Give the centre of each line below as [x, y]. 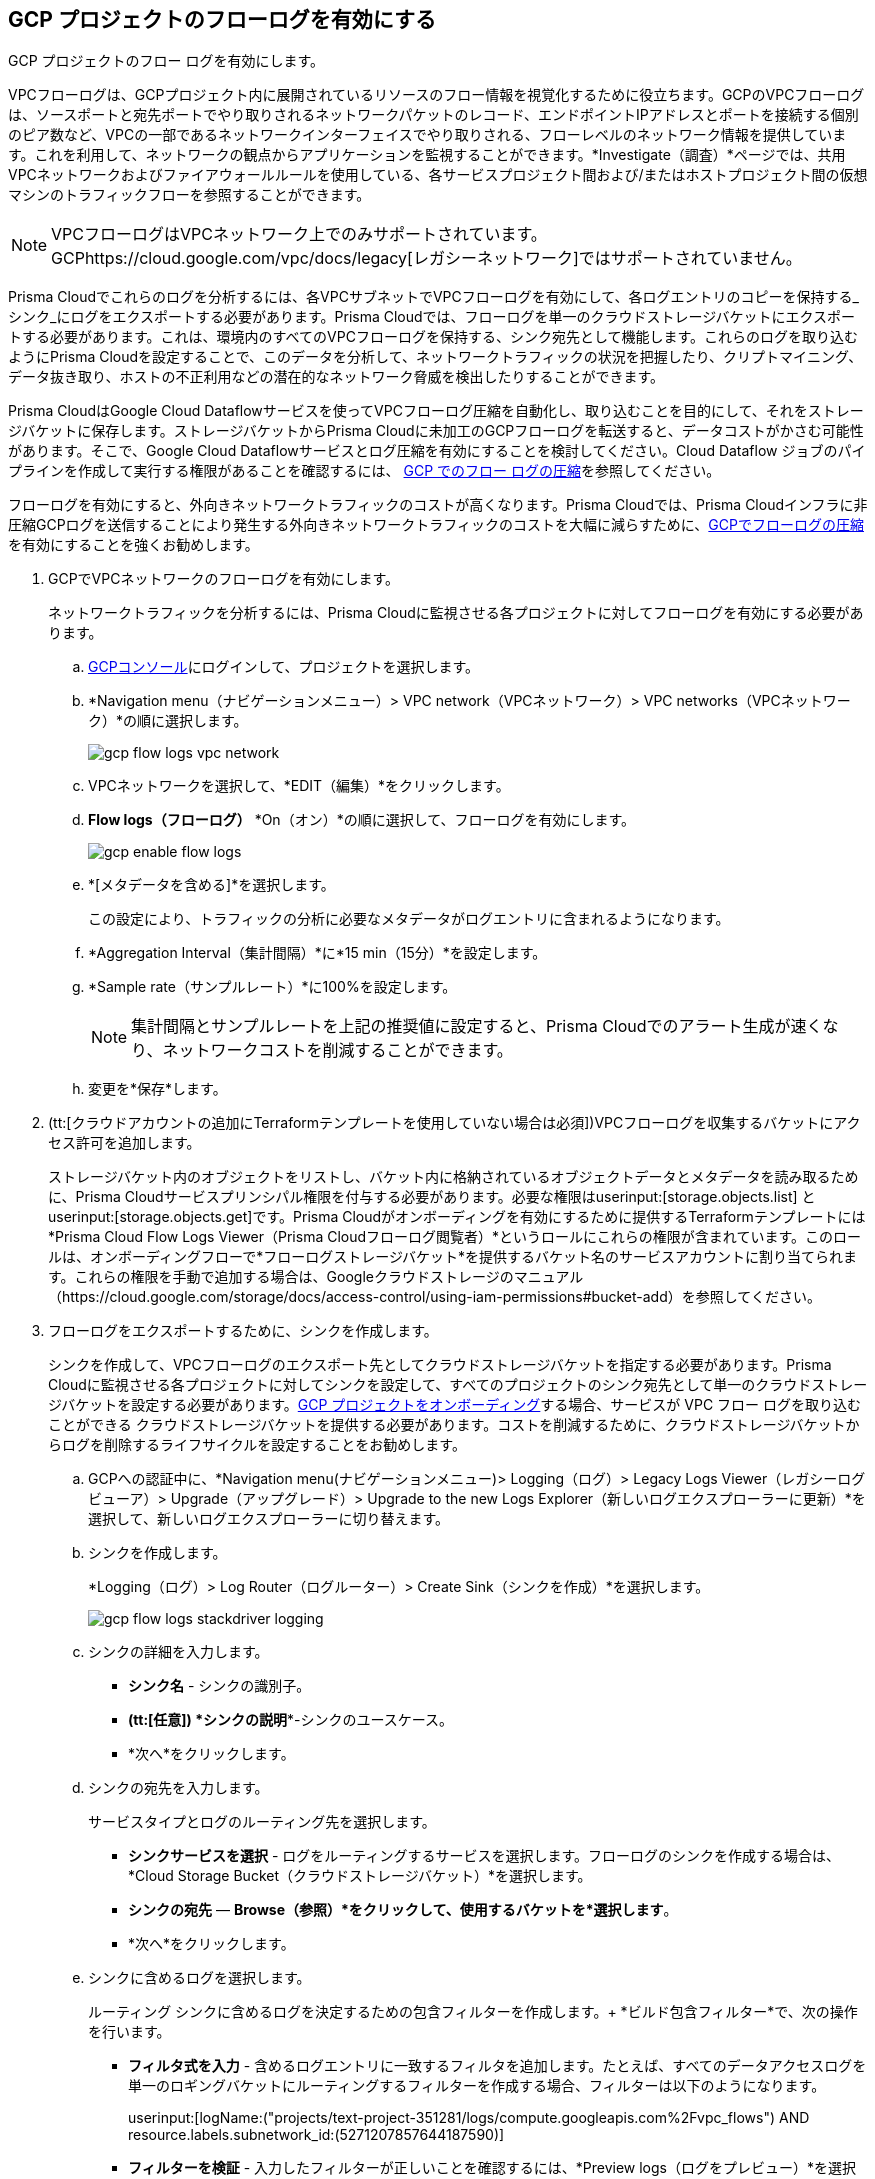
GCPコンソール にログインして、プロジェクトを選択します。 [284, 667]
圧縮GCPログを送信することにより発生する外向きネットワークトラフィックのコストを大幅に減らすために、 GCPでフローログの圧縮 [436, 525]
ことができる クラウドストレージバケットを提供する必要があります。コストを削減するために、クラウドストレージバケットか [454, 1425]
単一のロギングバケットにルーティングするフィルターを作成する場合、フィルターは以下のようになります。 [477, 2086]
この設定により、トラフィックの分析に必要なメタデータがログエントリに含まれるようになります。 [409, 919]
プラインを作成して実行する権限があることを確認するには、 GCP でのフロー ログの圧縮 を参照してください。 [364, 471]
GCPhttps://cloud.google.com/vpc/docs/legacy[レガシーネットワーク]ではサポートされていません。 [426, 258]
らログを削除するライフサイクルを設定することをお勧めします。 [257, 1445]
